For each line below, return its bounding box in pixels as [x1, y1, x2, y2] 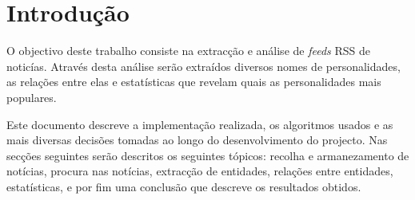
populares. [6, 88, 57, 105]
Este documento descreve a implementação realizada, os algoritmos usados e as [6, 116, 393, 132]
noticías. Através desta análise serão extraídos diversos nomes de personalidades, [6, 57, 401, 74]
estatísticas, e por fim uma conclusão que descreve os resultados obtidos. [6, 178, 361, 194]
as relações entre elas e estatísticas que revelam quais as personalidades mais [6, 73, 381, 90]
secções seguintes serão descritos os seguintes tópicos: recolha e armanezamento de [6, 147, 409, 163]
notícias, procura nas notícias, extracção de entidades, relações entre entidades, [6, 163, 393, 179]
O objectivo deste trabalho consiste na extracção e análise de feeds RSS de [6, 42, 371, 59]
